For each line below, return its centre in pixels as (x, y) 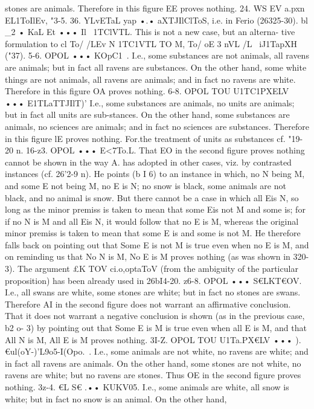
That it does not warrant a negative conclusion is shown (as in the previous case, (155, 316)
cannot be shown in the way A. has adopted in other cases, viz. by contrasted (148, 162)
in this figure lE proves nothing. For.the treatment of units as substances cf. (145, 138)
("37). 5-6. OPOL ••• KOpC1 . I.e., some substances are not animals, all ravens (157, 55)
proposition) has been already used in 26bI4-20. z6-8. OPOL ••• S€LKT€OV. (153, 280)
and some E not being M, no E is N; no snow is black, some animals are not (146, 185)
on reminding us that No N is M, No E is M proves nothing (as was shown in (148, 256)
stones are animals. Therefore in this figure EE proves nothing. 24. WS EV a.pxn (155, 8)
